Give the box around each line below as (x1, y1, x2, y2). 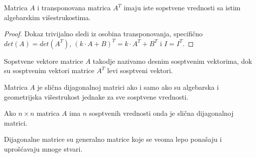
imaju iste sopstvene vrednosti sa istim (124, 2, 241, 12)
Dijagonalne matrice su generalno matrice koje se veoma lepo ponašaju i (4, 134, 222, 144)
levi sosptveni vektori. (107, 65, 173, 76)
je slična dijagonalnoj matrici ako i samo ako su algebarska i (37, 81, 219, 92)
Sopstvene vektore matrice (4, 55, 83, 66)
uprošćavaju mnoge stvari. (4, 143, 83, 154)
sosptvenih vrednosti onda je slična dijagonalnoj (89, 108, 234, 118)
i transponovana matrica (37, 2, 111, 12)
